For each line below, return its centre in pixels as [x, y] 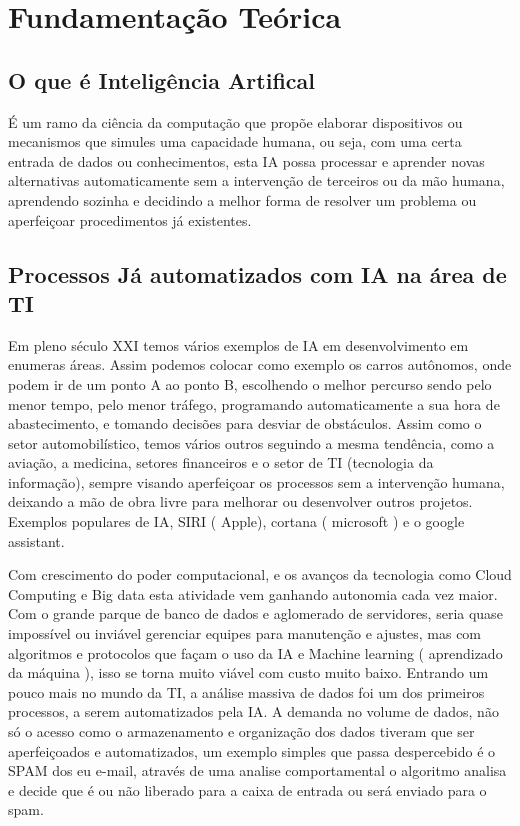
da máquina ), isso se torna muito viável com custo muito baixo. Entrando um [248, 672]
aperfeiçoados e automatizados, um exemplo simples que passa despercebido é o [252, 750]
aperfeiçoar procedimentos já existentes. [130, 219]
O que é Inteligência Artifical [161, 79]
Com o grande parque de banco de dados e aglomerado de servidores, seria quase [255, 613]
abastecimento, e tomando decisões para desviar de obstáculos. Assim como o [245, 423]
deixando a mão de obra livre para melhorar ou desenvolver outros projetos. [240, 501]
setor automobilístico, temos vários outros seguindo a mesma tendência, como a [251, 442]
